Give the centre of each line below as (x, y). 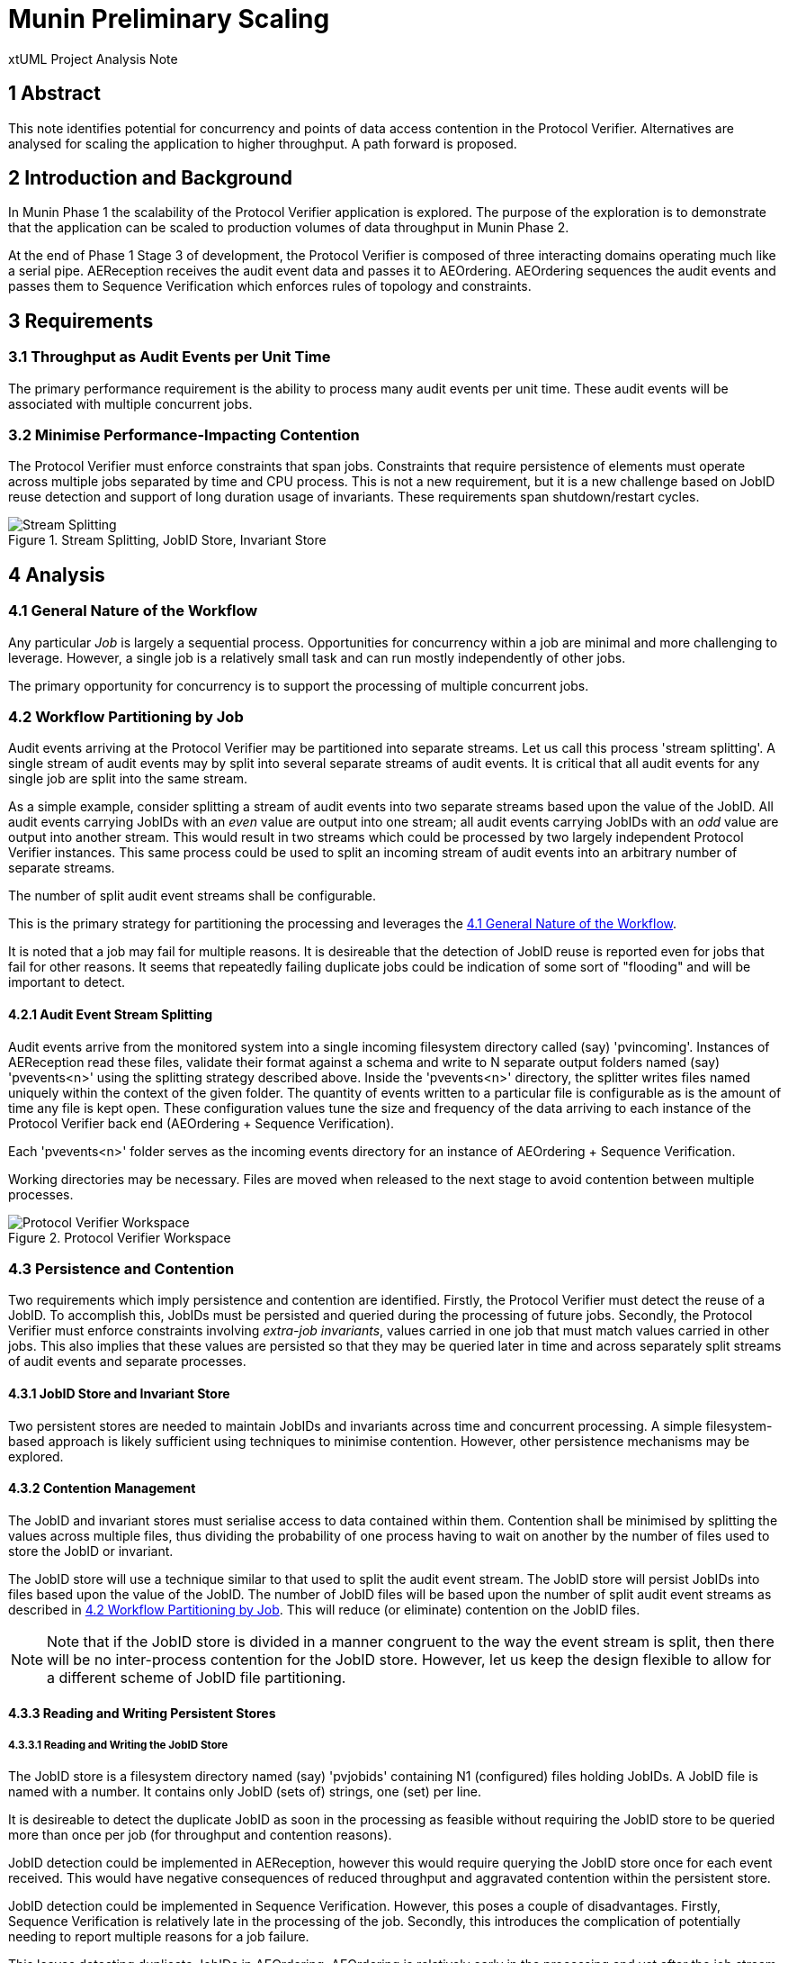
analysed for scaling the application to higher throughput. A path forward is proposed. (263, 143)
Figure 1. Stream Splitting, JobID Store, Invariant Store (167, 540)
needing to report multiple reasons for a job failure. (159, 1937)
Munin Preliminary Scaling (169, 19)
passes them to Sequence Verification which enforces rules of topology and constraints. (270, 286)
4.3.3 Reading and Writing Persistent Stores (142, 1714)
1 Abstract (54, 94)
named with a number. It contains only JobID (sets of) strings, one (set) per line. (245, 1792)
